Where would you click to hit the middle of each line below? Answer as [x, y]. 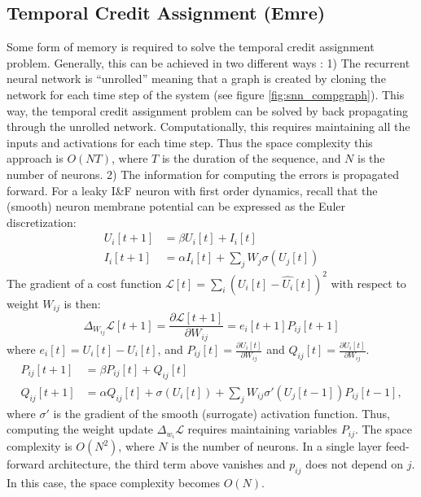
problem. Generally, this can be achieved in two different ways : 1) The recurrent [208, 62]
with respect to [368, 283]
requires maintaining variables [263, 429]
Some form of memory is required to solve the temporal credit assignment [191, 47]
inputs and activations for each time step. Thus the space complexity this [190, 142]
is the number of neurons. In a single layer [276, 446]
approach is [35, 158]
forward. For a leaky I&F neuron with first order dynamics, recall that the [192, 190]
